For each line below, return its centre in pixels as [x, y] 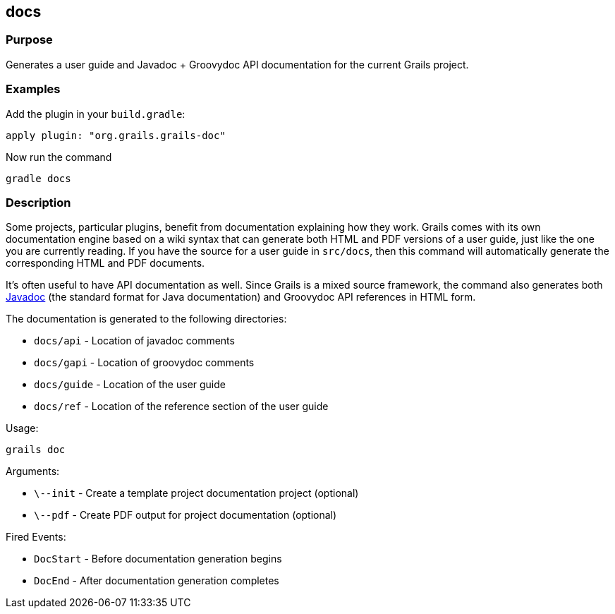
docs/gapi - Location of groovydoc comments [144, 363]
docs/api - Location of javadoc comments [134, 341]
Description [38, 202]
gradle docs [38, 178]
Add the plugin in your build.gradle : [96, 114]
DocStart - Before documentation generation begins [158, 559]
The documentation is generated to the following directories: [146, 319]
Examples [33, 89]
